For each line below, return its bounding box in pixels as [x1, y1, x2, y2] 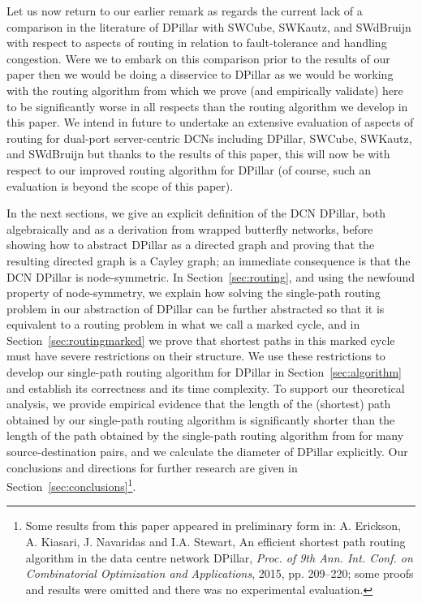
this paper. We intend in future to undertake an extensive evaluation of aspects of [6, 114, 414, 131]
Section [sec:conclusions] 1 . [6, 476, 136, 494]
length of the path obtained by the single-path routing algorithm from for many [6, 427, 404, 444]
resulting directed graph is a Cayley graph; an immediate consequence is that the [6, 252, 411, 269]
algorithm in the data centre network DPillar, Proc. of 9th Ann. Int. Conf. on [25, 549, 413, 566]
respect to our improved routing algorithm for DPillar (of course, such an [6, 161, 371, 178]
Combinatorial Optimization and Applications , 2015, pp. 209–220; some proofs [25, 565, 414, 582]
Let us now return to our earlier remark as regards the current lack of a [6, 2, 363, 19]
